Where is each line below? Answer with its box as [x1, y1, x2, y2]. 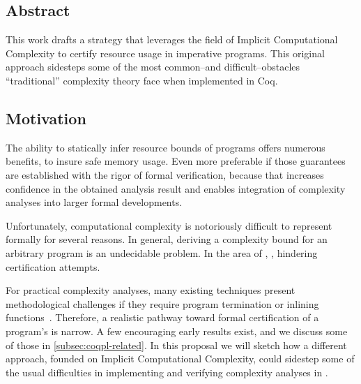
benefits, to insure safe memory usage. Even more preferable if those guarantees [6, 154, 346, 168]
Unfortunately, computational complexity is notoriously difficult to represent [6, 218, 332, 232]
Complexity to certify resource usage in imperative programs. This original [6, 45, 325, 60]
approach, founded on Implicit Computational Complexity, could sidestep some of [6, 351, 355, 366]
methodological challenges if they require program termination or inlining [6, 296, 319, 311]
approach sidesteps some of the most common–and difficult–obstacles [6, 59, 300, 74]
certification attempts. [6, 259, 100, 274]
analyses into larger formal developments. [6, 195, 183, 209]
